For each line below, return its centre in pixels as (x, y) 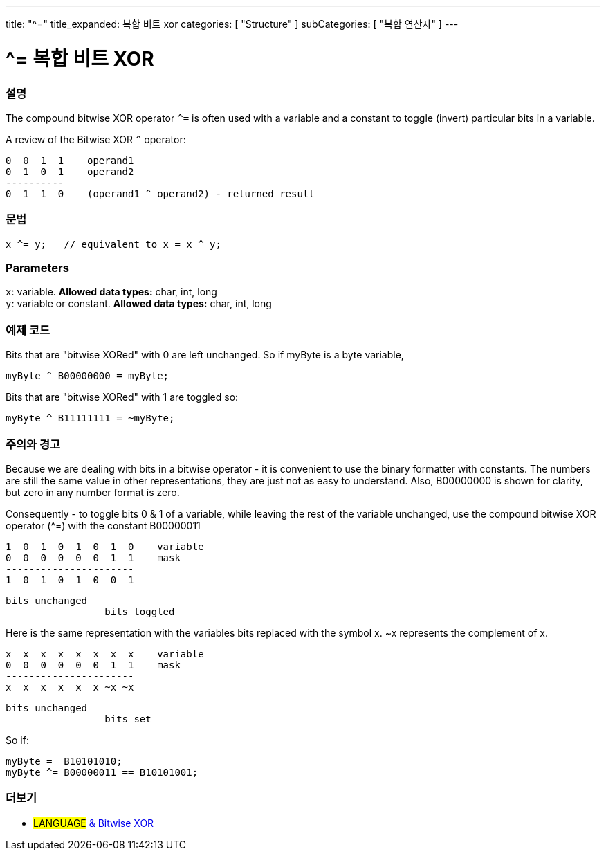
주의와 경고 (33, 444)
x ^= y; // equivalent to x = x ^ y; (113, 244)
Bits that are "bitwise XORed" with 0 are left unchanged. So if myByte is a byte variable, (205, 355)
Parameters (37, 268)
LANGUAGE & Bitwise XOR (94, 823)
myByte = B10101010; (64, 761)
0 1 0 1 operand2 (70, 171)
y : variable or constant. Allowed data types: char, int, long (139, 304)
